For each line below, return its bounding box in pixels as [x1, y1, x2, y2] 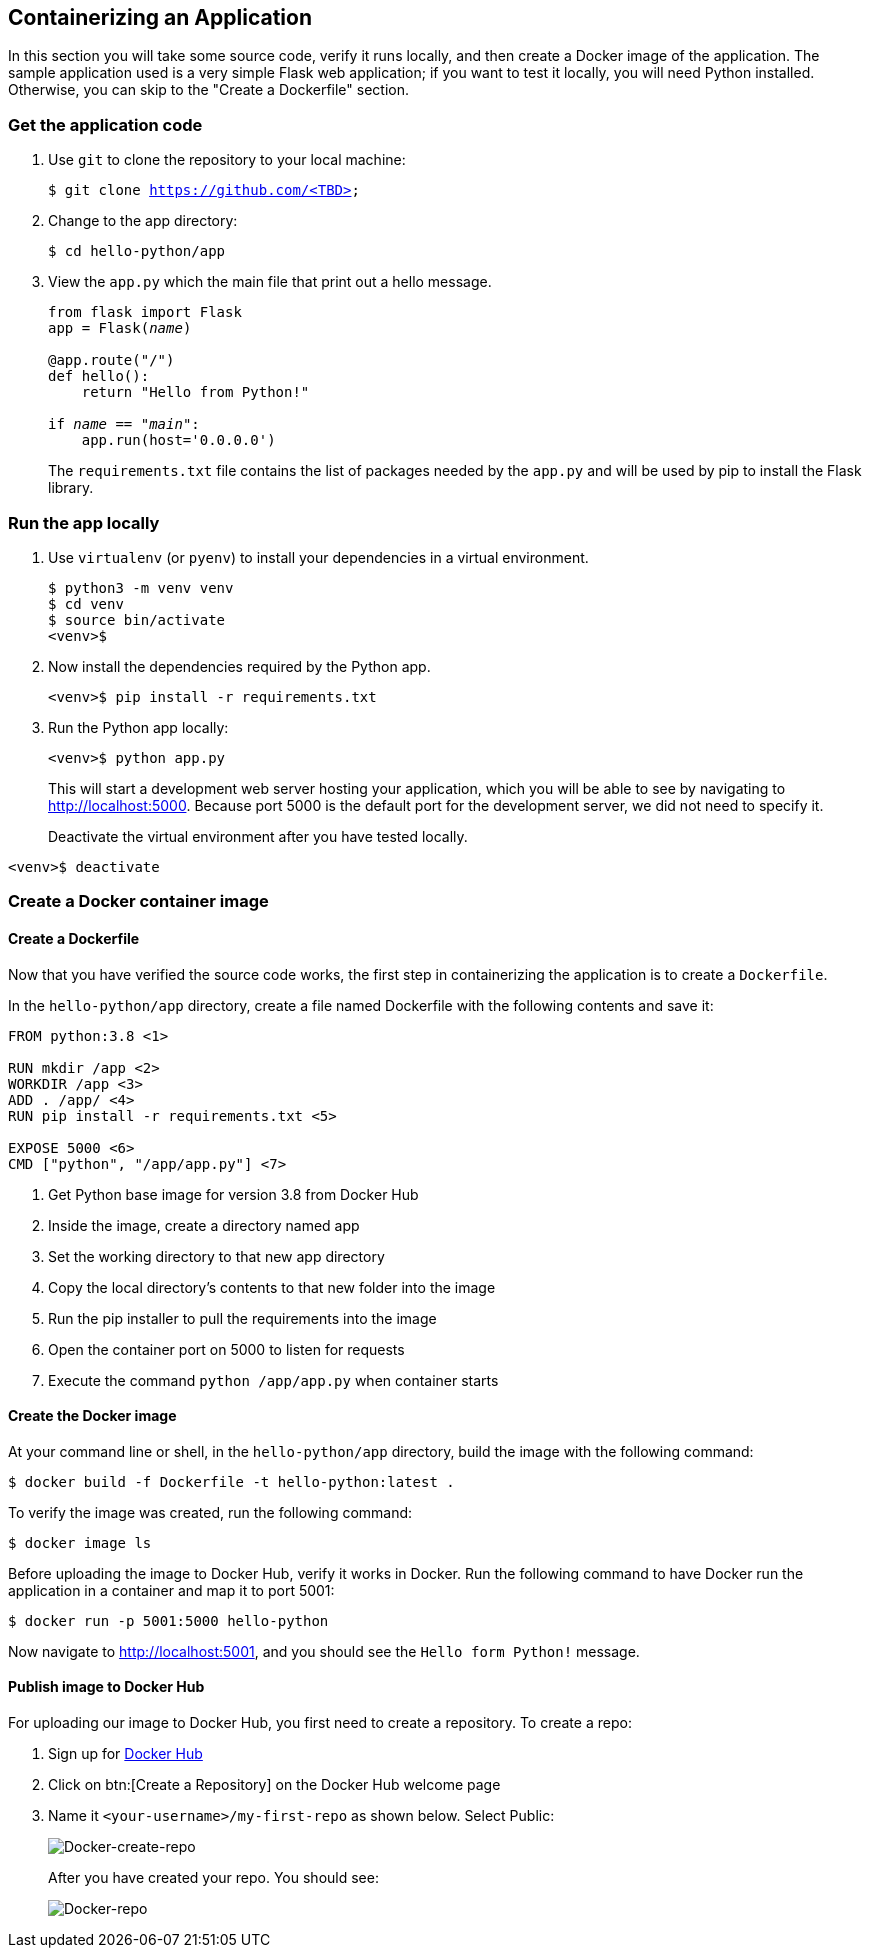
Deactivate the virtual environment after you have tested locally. [48, 827, 468, 845]
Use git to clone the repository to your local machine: [48, 151, 406, 169]
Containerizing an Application [8, 5, 312, 30]
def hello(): [48, 368, 150, 385]
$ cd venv [48, 595, 124, 612]
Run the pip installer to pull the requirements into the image [48, 1309, 437, 1327]
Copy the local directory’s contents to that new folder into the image [48, 1278, 496, 1296]
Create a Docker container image [8, 891, 269, 912]
